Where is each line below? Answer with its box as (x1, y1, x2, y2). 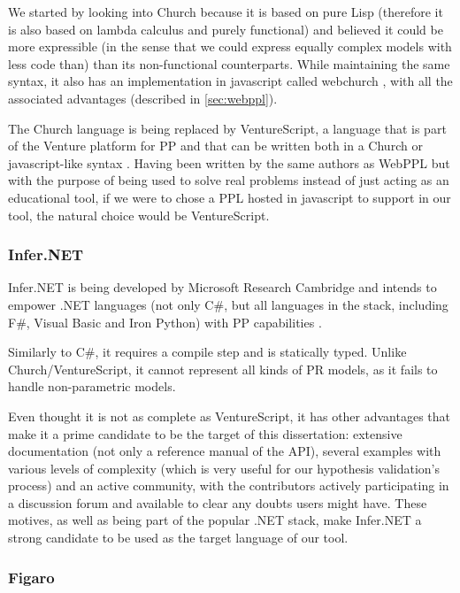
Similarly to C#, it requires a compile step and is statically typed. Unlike (8, 343, 407, 361)
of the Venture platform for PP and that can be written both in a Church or (8, 136, 423, 155)
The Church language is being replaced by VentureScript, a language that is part (8, 119, 447, 137)
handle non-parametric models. (8, 377, 176, 396)
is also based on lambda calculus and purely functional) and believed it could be (8, 19, 443, 38)
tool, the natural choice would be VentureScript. (8, 205, 270, 224)
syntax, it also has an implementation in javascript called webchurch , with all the (8, 72, 453, 90)
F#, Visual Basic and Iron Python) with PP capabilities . (8, 312, 322, 331)
